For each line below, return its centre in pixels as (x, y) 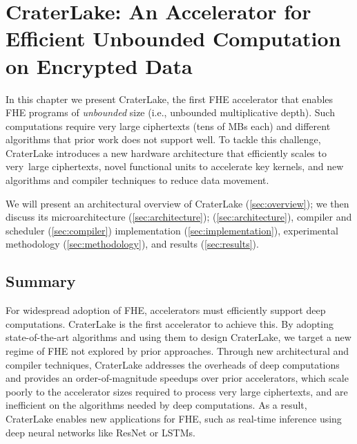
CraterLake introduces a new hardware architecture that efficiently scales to (166, 152)
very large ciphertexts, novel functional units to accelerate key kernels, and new (175, 166)
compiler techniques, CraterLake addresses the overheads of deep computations (173, 364)
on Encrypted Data (99, 65)
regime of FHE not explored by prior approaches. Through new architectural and (177, 351)
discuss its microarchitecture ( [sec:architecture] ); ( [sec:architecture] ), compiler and (179, 217)
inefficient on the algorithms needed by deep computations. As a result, (156, 405)
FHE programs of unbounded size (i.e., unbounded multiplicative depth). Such (170, 112)
